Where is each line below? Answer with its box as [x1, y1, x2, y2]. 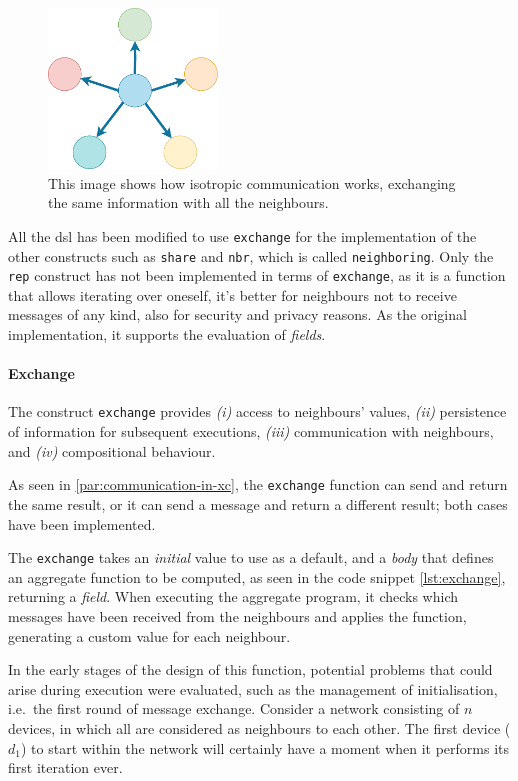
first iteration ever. [8, 757, 123, 778]
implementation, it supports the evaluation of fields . [8, 324, 326, 345]
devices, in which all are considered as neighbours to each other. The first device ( [8, 717, 511, 738]
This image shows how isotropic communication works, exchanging [48, 172, 456, 193]
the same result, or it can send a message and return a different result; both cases [8, 493, 508, 514]
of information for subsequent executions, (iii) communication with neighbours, [8, 421, 494, 442]
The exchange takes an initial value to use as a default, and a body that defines [8, 547, 494, 568]
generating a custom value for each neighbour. [8, 625, 291, 646]
